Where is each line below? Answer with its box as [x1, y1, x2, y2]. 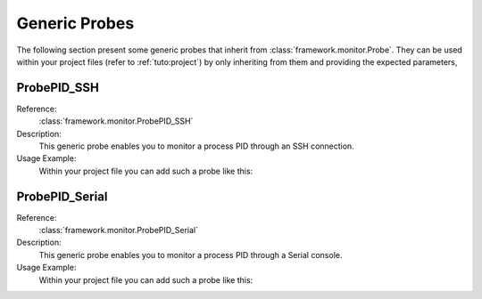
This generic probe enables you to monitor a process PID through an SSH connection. [38, 141, 354, 151]
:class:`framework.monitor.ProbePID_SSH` [38, 116, 194, 126]
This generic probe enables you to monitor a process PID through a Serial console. [38, 249, 343, 260]
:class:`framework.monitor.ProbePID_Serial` [38, 225, 198, 236]
